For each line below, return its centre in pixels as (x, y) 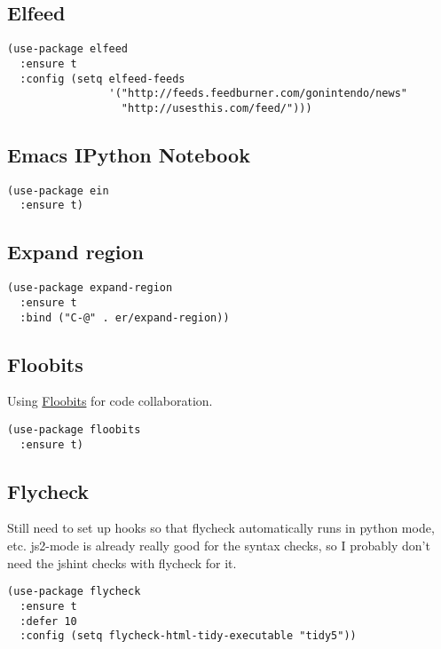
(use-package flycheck (74, 592)
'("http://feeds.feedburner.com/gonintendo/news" (258, 94)
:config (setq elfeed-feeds (102, 79)
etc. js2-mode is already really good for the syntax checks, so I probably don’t (219, 546)
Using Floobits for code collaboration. (110, 401)
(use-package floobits (74, 429)
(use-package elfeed (68, 49)
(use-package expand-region (90, 288)
